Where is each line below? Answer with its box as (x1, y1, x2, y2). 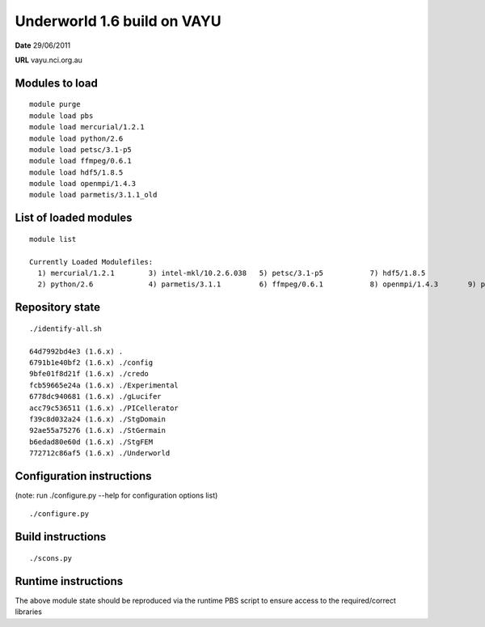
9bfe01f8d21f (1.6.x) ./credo (29, 369, 150, 379)
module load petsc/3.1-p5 (29, 145, 133, 154)
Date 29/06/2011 (15, 40, 71, 50)
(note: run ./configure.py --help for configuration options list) (15, 490, 218, 501)
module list (29, 235, 77, 244)
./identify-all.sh (29, 324, 103, 333)
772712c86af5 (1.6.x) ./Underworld (29, 449, 171, 458)
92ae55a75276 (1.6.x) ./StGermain (29, 426, 166, 435)
